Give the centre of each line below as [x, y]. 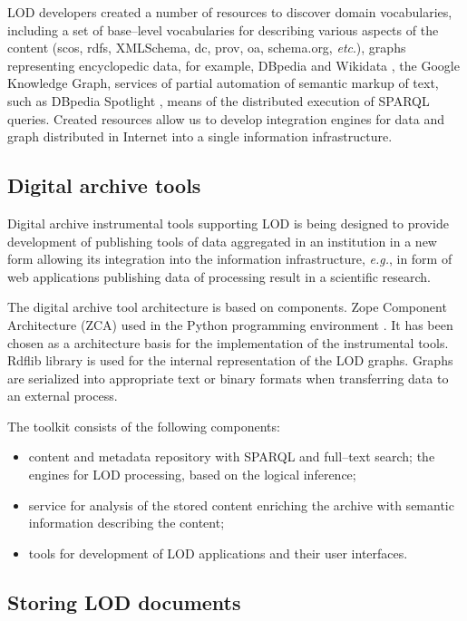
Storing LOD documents [124, 602]
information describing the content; [126, 523]
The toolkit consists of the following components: [144, 426]
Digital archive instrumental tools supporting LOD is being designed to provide [228, 223]
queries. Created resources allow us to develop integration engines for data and [226, 118]
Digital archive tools [104, 185]
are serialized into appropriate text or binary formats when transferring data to [228, 378]
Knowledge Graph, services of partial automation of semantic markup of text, [223, 83]
